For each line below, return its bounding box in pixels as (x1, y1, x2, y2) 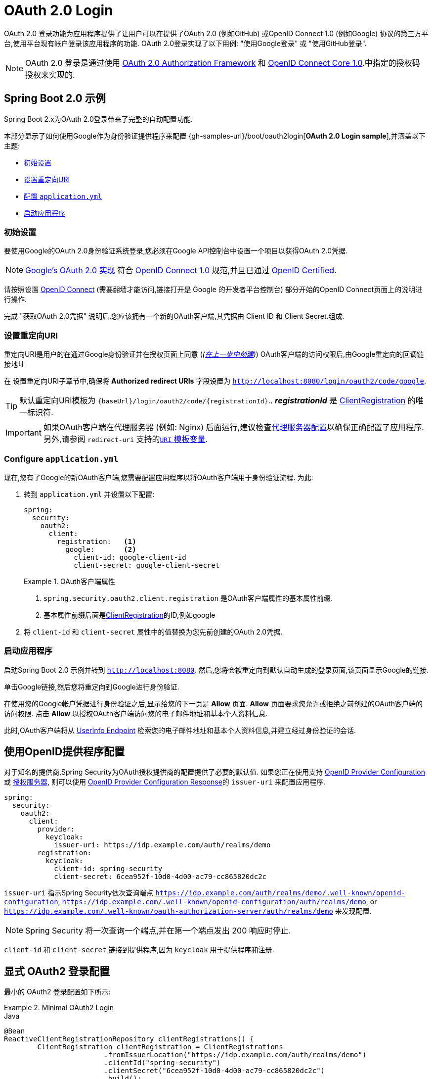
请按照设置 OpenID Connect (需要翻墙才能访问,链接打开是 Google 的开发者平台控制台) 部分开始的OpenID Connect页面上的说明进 (4, 285, 423, 294)
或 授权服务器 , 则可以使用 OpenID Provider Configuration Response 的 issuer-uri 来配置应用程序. (4, 778, 326, 786)
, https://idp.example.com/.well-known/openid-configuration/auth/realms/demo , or (58, 897, 377, 906)
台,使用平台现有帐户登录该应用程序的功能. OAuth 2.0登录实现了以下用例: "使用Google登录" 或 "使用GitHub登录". (4, 39, 367, 48)
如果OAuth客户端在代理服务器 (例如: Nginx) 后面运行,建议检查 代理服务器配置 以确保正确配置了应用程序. (43, 422, 424, 433)
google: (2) (65, 545, 136, 553)
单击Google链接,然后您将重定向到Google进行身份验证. (4, 682, 179, 691)
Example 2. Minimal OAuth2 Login (4, 1003, 114, 1012)
